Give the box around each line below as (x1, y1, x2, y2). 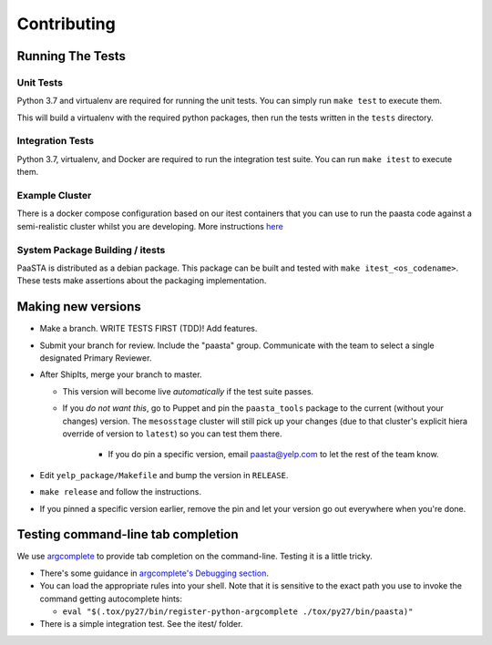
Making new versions (16, 299, 141, 314)
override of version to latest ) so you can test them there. (62, 428, 282, 439)
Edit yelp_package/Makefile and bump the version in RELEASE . (39, 469, 289, 480)
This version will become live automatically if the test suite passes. (62, 385, 314, 396)
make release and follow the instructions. (39, 486, 202, 497)
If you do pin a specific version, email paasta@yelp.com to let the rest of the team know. (108, 449, 439, 460)
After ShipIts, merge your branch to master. (39, 369, 202, 380)
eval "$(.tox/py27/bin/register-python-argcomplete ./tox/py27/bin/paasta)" (62, 606, 414, 617)
